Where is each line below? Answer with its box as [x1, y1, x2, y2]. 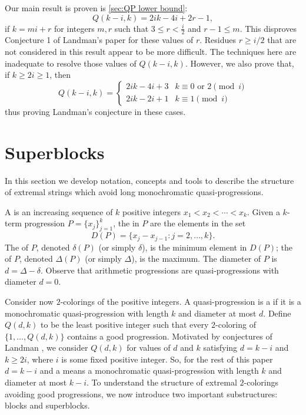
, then [49, 68, 71, 81]
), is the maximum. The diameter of [131, 252, 261, 265]
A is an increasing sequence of [5, 205, 113, 218]
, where [26, 353, 54, 365]
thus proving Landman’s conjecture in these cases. [5, 105, 186, 117]
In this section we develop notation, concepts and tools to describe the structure [5, 174, 294, 186]
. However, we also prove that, [185, 57, 294, 69]
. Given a [247, 205, 280, 218]
